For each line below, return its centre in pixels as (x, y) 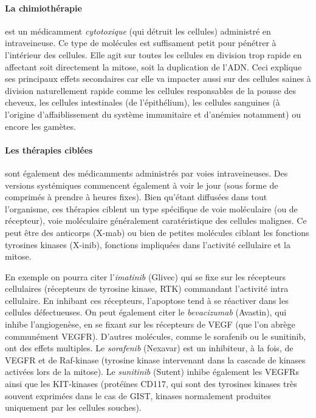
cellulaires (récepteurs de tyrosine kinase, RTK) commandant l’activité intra (147, 288)
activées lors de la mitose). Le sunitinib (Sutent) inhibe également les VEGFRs (152, 372)
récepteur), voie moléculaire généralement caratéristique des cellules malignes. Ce (156, 221)
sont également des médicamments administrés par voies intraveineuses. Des (146, 173)
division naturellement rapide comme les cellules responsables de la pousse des (151, 90)
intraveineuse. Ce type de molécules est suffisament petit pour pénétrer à (141, 43)
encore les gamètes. (40, 126)
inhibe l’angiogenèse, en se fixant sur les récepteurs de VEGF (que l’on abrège (150, 324)
